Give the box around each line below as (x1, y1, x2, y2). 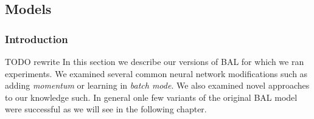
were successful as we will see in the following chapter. (5, 103, 207, 115)
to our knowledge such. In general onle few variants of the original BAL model (5, 90, 298, 103)
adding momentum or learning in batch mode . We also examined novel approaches (5, 79, 310, 92)
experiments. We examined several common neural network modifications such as (5, 67, 308, 80)
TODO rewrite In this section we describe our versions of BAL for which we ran (5, 55, 304, 67)
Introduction (5, 31, 68, 46)
